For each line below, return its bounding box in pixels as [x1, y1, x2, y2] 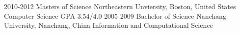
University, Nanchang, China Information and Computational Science [4, 20, 213, 30]
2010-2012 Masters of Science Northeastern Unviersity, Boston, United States [4, 1, 236, 11]
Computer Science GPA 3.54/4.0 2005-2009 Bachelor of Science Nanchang [4, 11, 226, 21]
